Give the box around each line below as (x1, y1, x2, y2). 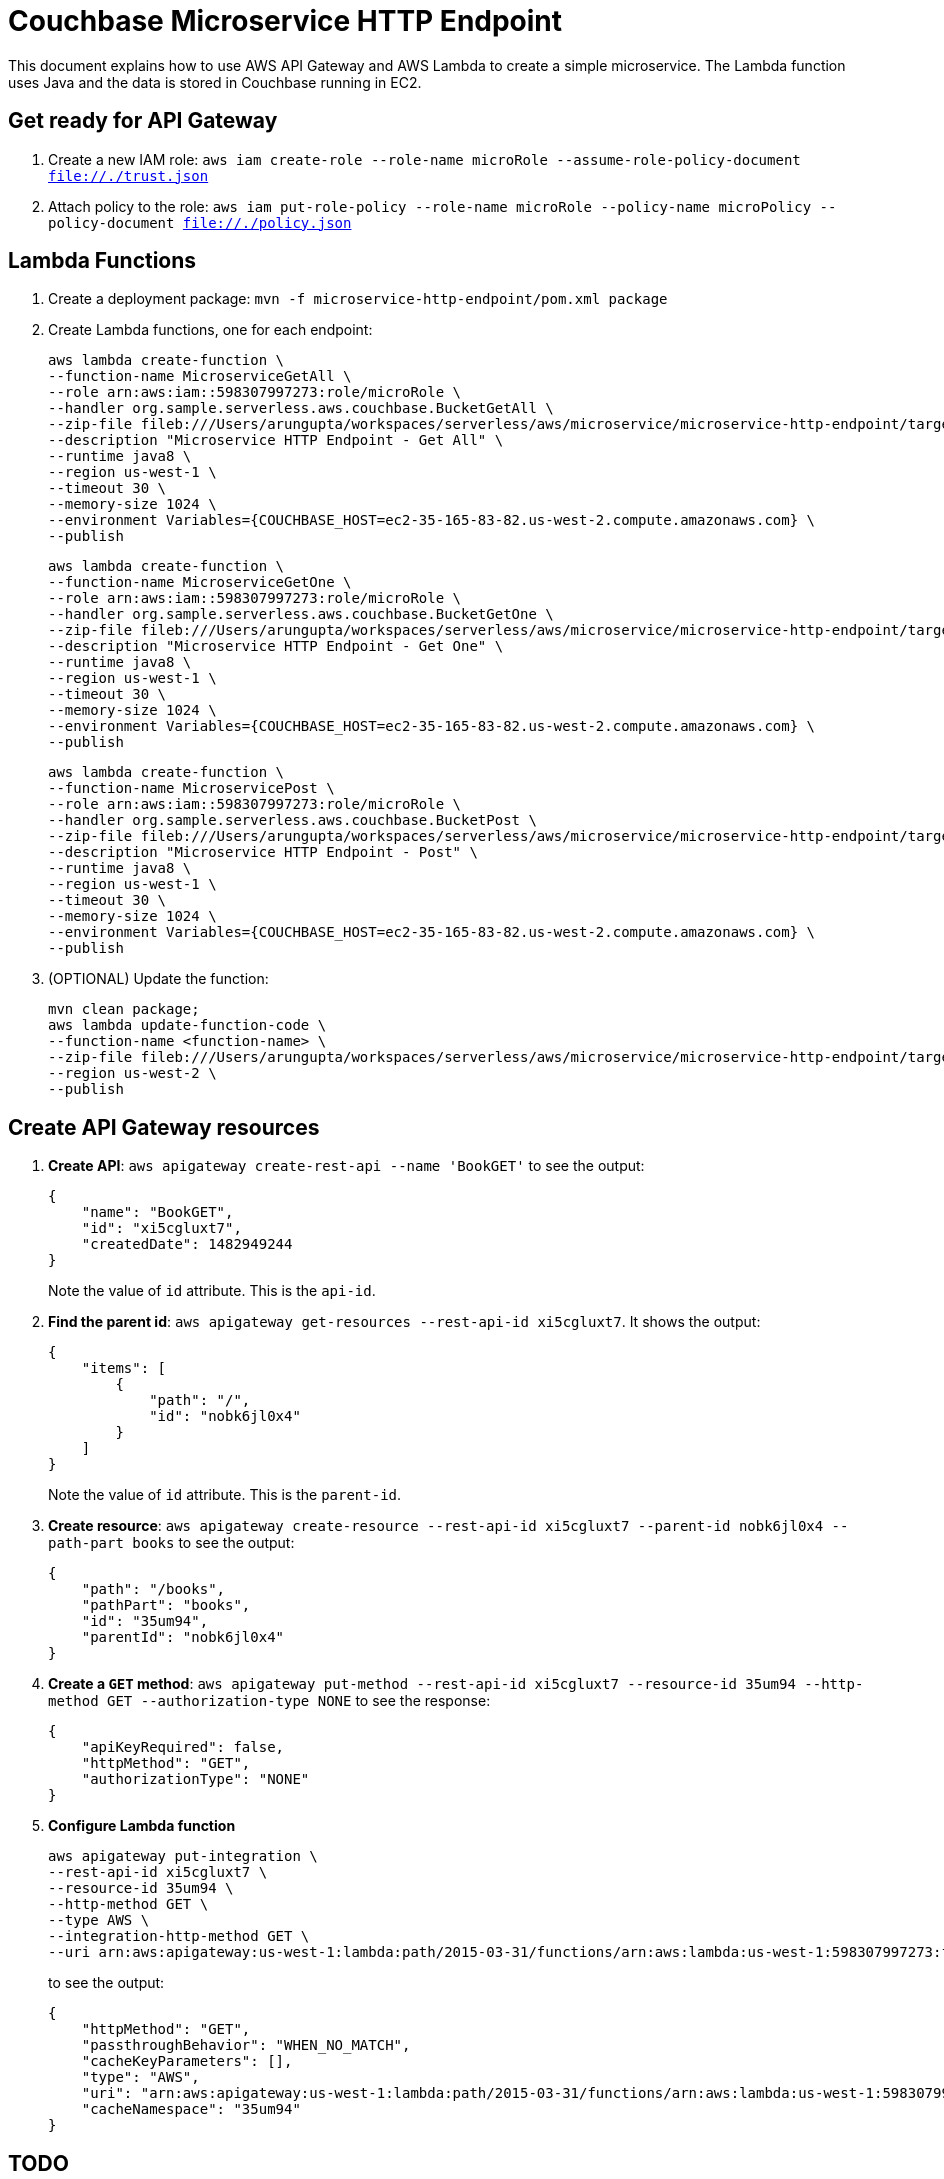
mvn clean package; (48, 1001, 200, 1018)
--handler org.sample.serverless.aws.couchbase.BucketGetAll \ (48, 400, 554, 417)
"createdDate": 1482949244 (81, 1236, 293, 1253)
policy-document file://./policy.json (48, 214, 352, 231)
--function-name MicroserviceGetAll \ (48, 368, 352, 385)
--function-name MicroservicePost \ (48, 780, 335, 797)
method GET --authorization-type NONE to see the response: (48, 1692, 491, 1710)
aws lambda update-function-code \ (48, 1017, 327, 1034)
